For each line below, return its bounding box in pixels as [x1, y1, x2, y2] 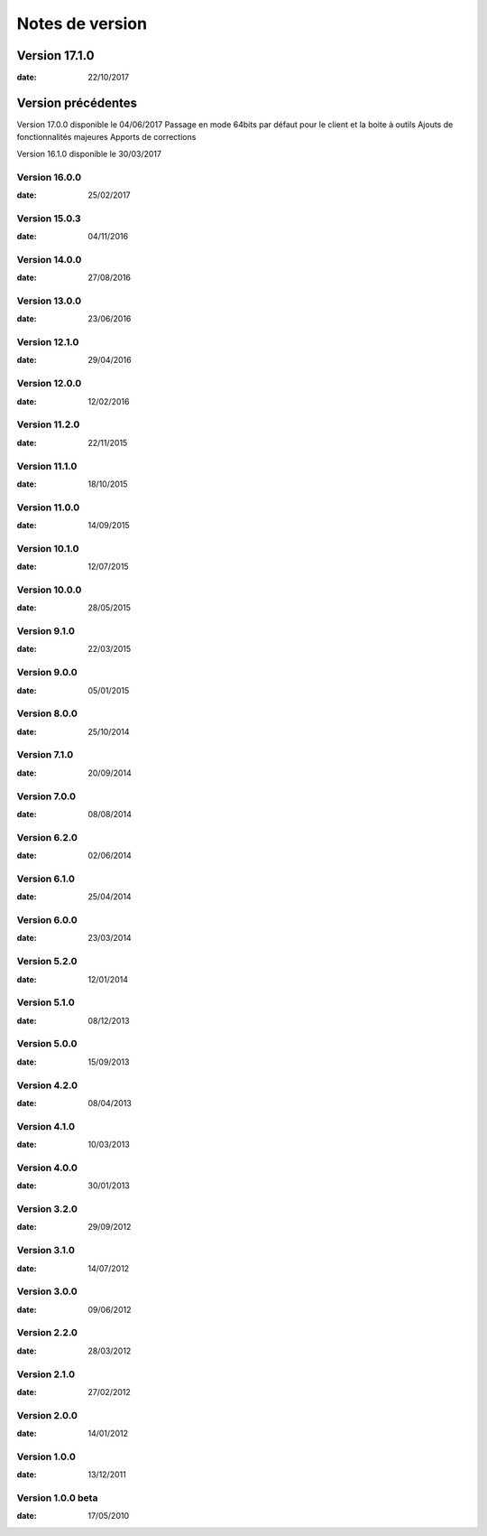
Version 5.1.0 [16, 996, 76, 1009]
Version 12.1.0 [16, 336, 79, 349]
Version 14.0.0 [16, 253, 82, 265]
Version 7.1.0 [16, 749, 74, 761]
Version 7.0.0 [16, 790, 77, 803]
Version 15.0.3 [16, 212, 81, 225]
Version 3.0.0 [16, 1285, 78, 1298]
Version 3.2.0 [16, 1203, 78, 1215]
